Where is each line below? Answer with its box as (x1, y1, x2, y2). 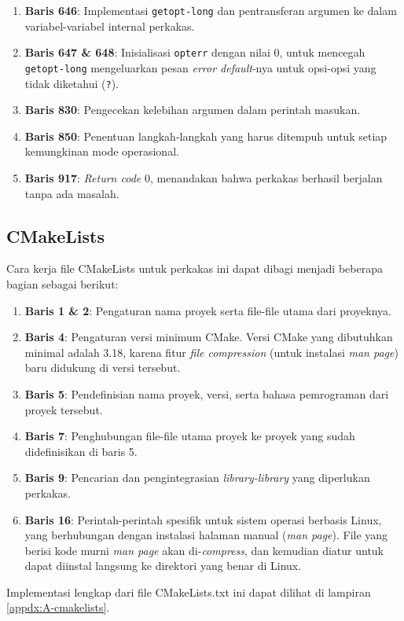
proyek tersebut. (24, 401, 103, 417)
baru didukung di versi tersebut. (24, 359, 181, 376)
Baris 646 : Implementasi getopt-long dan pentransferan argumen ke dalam (24, 2, 397, 18)
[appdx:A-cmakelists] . (6, 599, 110, 615)
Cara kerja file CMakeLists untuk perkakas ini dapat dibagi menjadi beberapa (6, 260, 383, 277)
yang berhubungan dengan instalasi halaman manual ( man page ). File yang (24, 527, 388, 543)
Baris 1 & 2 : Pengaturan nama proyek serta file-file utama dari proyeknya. (24, 302, 391, 318)
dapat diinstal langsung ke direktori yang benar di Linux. (24, 557, 302, 574)
